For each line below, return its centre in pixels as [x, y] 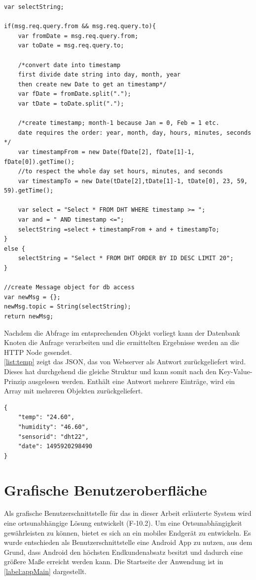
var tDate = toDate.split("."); [71, 103]
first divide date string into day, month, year [99, 75]
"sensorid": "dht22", [53, 437]
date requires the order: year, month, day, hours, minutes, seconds [135, 133]
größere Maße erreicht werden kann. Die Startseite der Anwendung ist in [114, 561]
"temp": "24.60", [46, 417]
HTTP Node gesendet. [38, 352]
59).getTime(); [29, 191]
